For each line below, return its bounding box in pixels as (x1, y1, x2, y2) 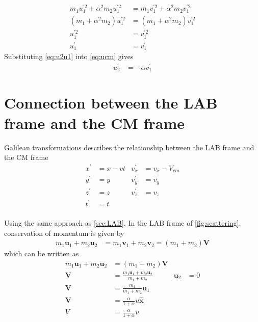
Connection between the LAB (4, 92, 218, 113)
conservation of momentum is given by (4, 227, 124, 238)
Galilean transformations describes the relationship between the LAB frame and (4, 142, 254, 152)
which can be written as (4, 248, 79, 259)
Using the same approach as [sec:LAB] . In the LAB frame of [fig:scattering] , (4, 218, 241, 228)
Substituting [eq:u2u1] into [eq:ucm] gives (4, 51, 134, 62)
